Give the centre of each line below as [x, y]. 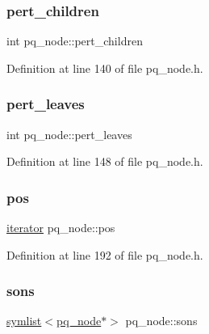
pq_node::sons [161, 321]
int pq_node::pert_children [75, 41]
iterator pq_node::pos [61, 228]
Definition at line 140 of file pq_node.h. [105, 68]
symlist [24, 321]
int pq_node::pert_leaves [69, 134]
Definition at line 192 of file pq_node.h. [105, 254]
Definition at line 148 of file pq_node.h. [105, 161]
